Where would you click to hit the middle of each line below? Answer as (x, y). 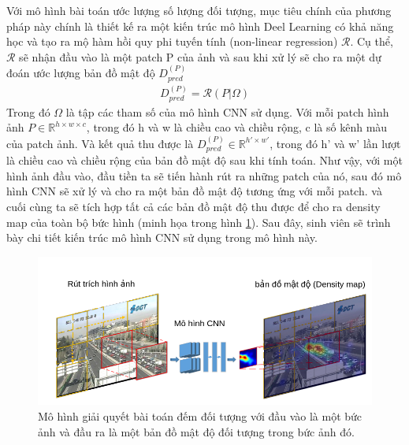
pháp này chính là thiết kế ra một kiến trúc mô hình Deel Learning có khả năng (200, 26)
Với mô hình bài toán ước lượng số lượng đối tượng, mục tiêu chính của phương (199, 10)
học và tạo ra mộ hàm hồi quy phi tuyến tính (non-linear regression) (172, 41)
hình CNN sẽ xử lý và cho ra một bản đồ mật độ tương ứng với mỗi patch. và (194, 191)
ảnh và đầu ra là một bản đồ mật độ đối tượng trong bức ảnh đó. (196, 431)
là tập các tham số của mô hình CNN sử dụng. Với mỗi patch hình (227, 111)
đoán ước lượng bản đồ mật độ (81, 73)
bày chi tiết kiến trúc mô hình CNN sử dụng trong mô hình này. (162, 237)
